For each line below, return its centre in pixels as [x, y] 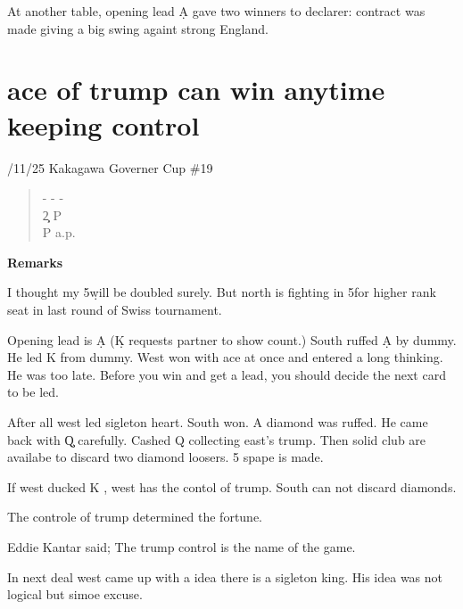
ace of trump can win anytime [196, 90]
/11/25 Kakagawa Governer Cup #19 [110, 167]
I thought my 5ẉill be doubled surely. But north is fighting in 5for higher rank [222, 292]
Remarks [35, 262]
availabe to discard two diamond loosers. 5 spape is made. [165, 457]
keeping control [103, 124]
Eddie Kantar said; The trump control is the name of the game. [182, 547]
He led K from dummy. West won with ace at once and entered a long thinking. [225, 357]
